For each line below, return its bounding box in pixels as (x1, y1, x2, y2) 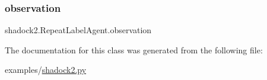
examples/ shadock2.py (5, 63, 87, 76)
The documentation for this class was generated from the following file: (5, 43, 263, 56)
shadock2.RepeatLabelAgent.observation (5, 24, 152, 36)
